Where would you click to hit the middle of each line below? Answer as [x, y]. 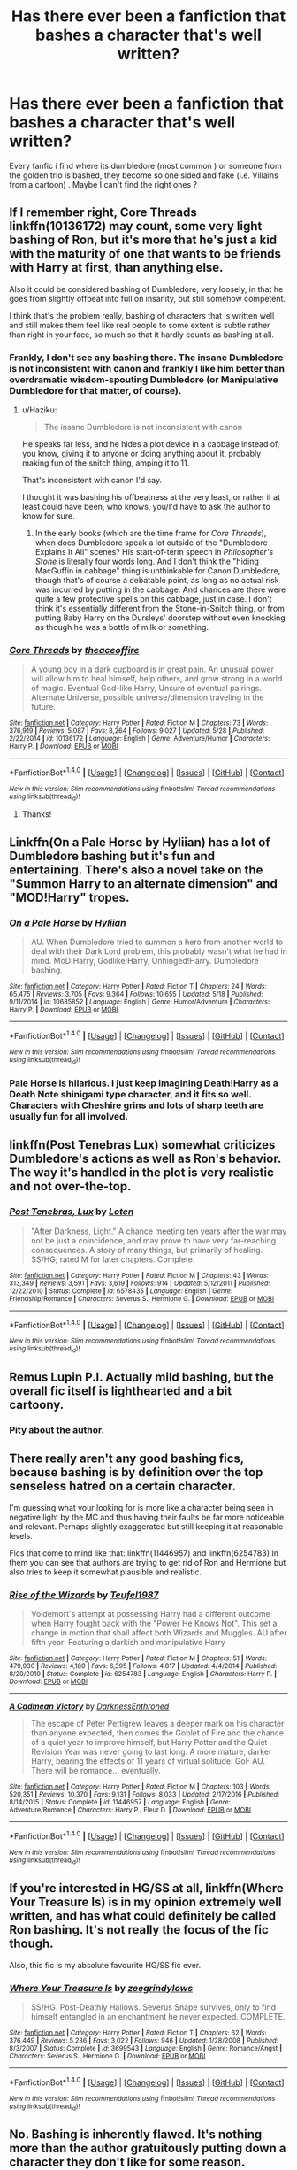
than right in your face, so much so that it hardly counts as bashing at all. [141, 335]
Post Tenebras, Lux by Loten [72, 1212]
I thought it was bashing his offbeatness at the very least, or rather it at [151, 497]
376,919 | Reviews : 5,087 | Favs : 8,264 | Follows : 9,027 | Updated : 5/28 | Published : [137, 731]
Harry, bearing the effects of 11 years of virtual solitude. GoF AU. [148, 1761]
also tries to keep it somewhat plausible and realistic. [105, 1572]
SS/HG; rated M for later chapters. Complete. [113, 1259]
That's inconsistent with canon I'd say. [92, 481]
